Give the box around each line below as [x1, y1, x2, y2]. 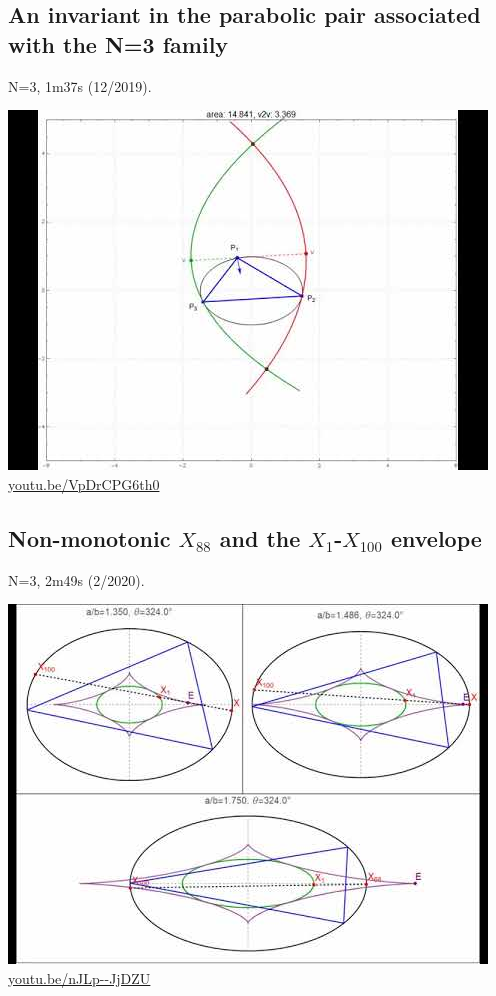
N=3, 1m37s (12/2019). [8, 75, 152, 96]
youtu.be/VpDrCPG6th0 [8, 473, 160, 494]
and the [219, 522, 301, 553]
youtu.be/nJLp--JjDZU [8, 967, 151, 988]
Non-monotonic [8, 522, 171, 553]
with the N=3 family [8, 28, 229, 59]
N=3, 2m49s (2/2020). [8, 569, 145, 590]
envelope [390, 522, 482, 553]
